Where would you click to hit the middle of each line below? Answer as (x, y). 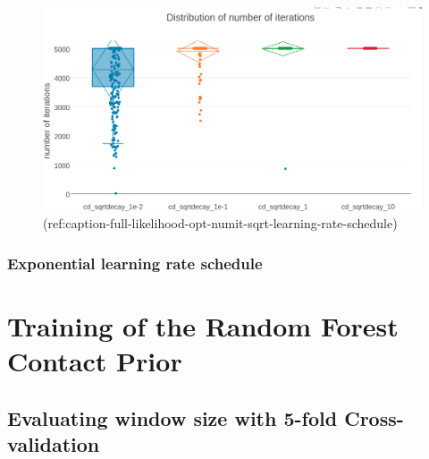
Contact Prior (95, 361)
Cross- (374, 417)
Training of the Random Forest (203, 325)
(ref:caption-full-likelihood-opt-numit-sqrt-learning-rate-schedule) (220, 223)
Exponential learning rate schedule (135, 263)
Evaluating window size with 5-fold (172, 417)
